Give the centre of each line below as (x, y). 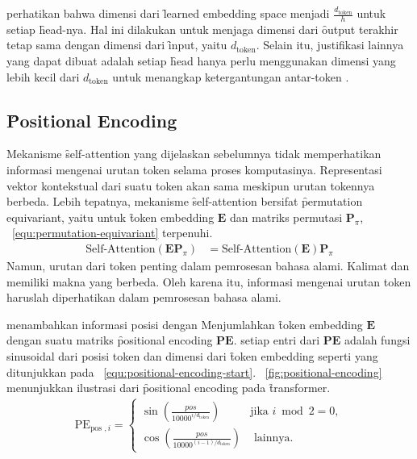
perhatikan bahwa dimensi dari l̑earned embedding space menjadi (168, 13)
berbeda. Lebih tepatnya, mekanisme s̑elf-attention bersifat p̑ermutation (185, 201)
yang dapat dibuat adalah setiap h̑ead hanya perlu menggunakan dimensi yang (201, 61)
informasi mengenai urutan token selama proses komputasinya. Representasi (194, 169)
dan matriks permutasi (286, 217)
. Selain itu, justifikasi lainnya (330, 45)
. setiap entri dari (277, 340)
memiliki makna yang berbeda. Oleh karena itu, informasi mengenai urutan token (209, 281)
